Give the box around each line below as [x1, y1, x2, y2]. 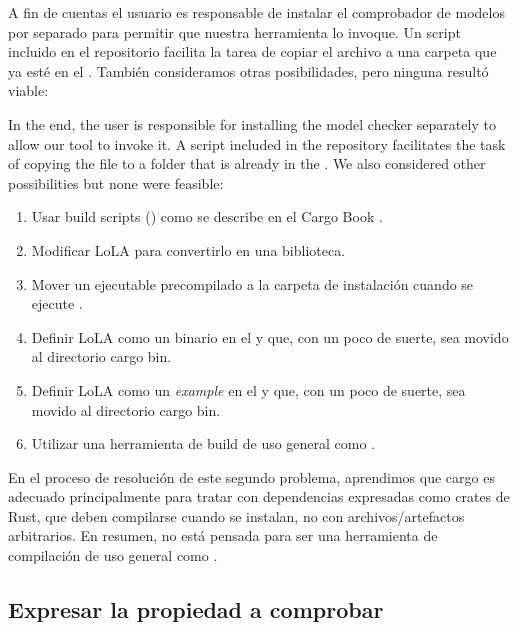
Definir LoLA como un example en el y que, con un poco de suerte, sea [31, 379, 466, 400]
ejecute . [31, 293, 83, 314]
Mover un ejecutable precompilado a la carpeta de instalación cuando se [31, 273, 474, 294]
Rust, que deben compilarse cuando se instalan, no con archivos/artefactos [8, 505, 465, 526]
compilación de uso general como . [8, 545, 218, 566]
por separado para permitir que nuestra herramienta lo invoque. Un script [8, 21, 461, 42]
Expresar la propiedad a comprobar [8, 594, 384, 625]
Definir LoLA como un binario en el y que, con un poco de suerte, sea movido [31, 326, 509, 347]
